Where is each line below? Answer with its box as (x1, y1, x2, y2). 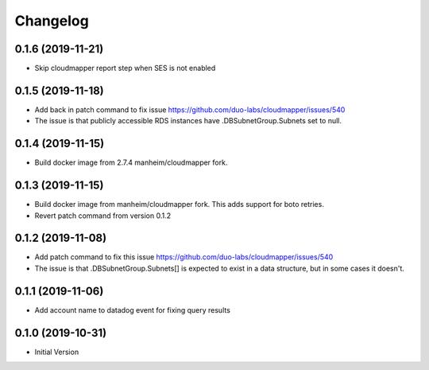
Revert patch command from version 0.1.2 (34, 211, 172, 220)
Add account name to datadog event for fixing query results (34, 305, 230, 314)
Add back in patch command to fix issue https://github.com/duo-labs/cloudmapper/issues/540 (34, 104, 346, 115)
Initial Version (34, 347, 79, 356)
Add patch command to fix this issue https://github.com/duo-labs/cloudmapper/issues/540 (34, 252, 334, 262)
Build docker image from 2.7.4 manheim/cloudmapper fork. (34, 158, 228, 167)
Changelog (14, 12, 89, 29)
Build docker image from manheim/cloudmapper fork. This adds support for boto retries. (34, 200, 325, 209)
